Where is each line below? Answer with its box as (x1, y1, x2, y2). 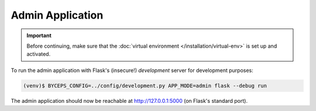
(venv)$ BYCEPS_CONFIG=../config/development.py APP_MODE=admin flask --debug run (23, 82, 267, 89)
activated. (26, 51, 51, 58)
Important (26, 32, 52, 39)
